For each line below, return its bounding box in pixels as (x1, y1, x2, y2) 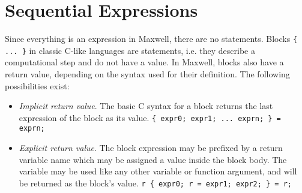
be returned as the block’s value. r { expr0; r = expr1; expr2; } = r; (19, 176, 292, 189)
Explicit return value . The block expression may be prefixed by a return (19, 141, 283, 154)
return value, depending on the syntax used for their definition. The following (5, 68, 290, 80)
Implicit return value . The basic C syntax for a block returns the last (19, 99, 273, 112)
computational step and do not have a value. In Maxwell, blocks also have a (5, 56, 284, 68)
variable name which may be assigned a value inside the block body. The (19, 153, 287, 165)
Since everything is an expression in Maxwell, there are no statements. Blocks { (5, 32, 298, 45)
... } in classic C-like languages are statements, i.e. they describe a (5, 44, 255, 56)
